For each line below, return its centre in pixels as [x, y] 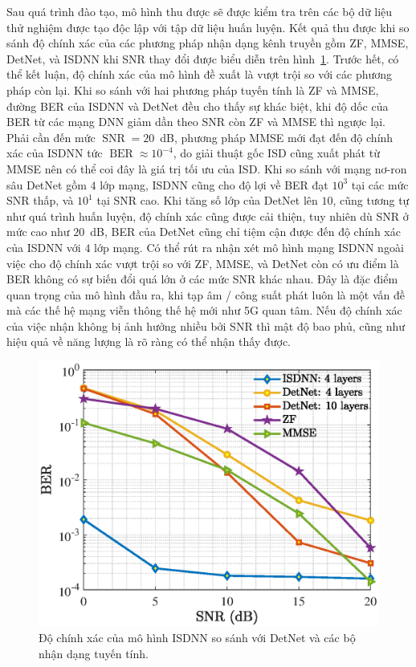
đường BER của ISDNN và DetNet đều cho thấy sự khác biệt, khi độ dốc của [198, 106]
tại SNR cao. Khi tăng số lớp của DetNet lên [207, 200]
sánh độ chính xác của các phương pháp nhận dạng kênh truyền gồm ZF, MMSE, [208, 43]
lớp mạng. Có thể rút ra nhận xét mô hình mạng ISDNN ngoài [249, 247]
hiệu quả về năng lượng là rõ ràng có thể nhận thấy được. [149, 342]
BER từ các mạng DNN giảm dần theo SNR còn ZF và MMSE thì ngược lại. [196, 122]
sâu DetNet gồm [47, 184]
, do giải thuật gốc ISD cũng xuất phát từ [276, 153]
